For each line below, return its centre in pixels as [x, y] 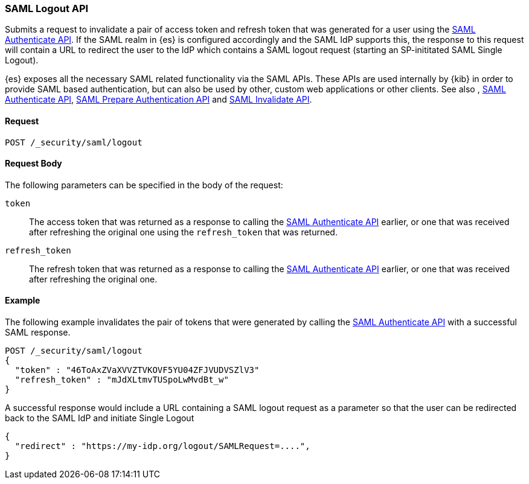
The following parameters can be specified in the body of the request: [144, 185]
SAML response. [38, 333]
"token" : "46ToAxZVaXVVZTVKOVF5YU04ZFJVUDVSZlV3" [137, 370]
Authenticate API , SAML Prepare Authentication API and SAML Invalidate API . [159, 100]
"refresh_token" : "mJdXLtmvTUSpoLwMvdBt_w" [122, 380]
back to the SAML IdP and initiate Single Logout [100, 418]
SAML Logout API [47, 8]
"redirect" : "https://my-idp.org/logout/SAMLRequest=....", [162, 446]
